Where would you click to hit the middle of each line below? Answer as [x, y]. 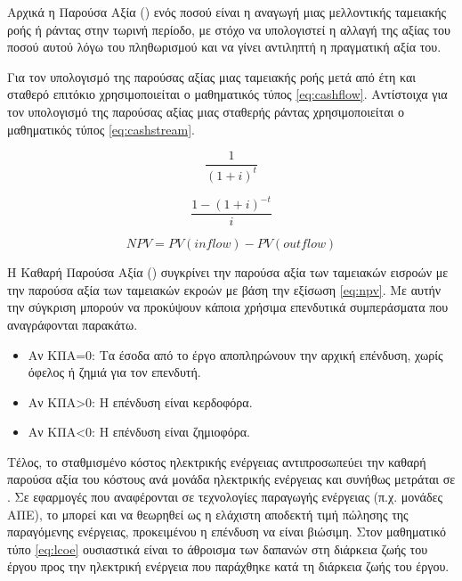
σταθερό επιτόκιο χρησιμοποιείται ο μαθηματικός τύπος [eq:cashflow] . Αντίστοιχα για [227, 94]
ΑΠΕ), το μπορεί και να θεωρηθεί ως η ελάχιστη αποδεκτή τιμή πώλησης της [208, 514]
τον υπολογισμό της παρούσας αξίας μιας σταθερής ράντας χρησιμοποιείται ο [206, 111]
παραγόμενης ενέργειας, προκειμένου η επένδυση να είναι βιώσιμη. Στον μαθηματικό [227, 532]
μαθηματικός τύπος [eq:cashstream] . [101, 129]
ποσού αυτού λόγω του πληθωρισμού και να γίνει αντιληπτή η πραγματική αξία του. [224, 47]
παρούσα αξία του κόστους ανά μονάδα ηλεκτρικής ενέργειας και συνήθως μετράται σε [231, 479]
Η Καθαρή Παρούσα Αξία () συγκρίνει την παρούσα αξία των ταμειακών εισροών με [228, 272]
